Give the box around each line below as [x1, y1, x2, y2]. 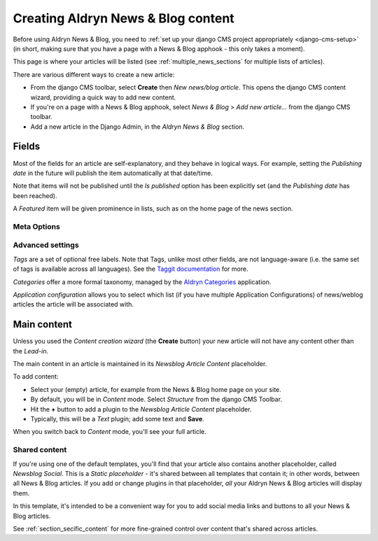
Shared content [13, 445, 67, 455]
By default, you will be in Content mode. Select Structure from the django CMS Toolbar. [30, 395, 283, 404]
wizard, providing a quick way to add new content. [30, 93, 176, 101]
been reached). [13, 191, 57, 199]
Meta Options [13, 221, 61, 231]
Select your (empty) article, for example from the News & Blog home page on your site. [30, 385, 281, 393]
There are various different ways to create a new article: [13, 70, 175, 78]
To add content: [13, 372, 59, 381]
